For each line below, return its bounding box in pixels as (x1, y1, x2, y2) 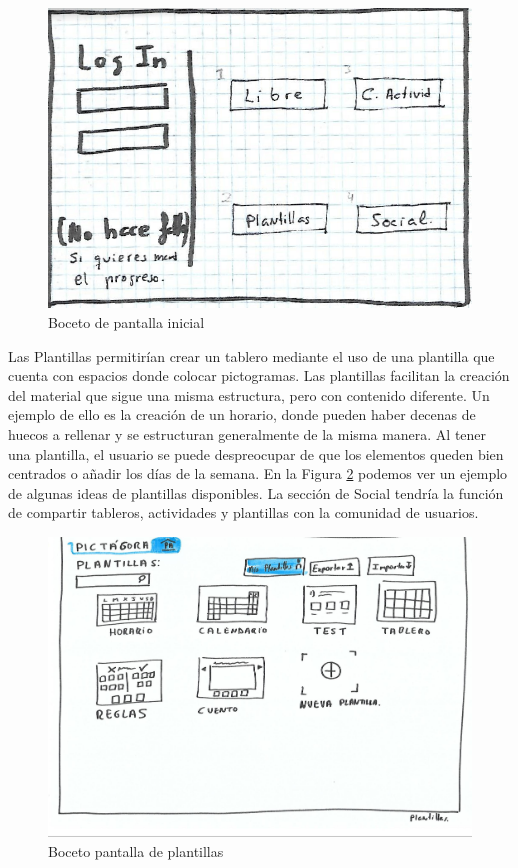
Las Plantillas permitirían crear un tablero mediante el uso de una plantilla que (8, 345, 495, 366)
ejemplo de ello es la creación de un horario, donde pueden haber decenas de (8, 404, 476, 425)
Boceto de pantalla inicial (48, 312, 205, 332)
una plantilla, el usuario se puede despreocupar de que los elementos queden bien (8, 443, 504, 464)
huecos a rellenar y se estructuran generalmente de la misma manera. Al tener (8, 423, 487, 444)
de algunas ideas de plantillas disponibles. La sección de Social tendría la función (8, 482, 504, 503)
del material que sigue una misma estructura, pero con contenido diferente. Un (8, 384, 490, 405)
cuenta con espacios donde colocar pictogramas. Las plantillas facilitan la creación (8, 365, 510, 386)
